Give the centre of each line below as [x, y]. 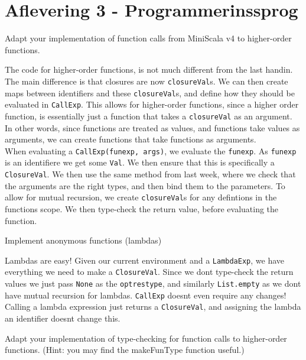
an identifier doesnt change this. [63, 318]
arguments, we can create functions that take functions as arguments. [131, 139]
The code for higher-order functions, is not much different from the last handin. [149, 69]
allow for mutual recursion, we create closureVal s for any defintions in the [141, 197]
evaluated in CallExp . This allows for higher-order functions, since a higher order [152, 104]
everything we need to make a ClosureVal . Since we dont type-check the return [149, 272]
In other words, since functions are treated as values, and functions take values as [152, 127]
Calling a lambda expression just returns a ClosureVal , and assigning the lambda [153, 307]
